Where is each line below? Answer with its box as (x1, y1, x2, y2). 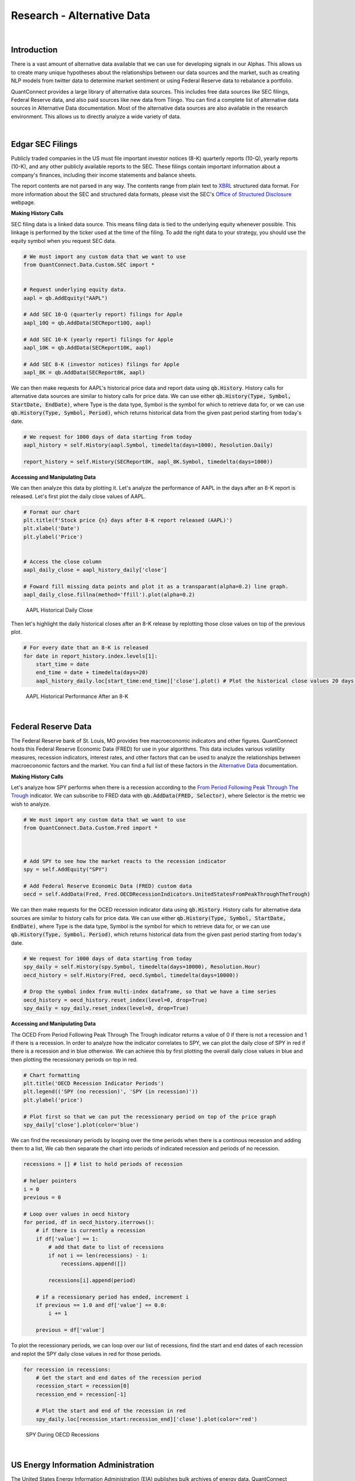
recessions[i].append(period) (48, 1277, 136, 1284)
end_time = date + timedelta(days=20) (35, 669, 149, 676)
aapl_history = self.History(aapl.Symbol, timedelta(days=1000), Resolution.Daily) (23, 441, 273, 448)
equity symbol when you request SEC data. (11, 237, 117, 244)
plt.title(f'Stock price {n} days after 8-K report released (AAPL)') (23, 517, 233, 524)
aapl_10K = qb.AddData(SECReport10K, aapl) (23, 344, 152, 351)
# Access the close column (23, 558, 102, 565)
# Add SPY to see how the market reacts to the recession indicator (23, 858, 227, 864)
